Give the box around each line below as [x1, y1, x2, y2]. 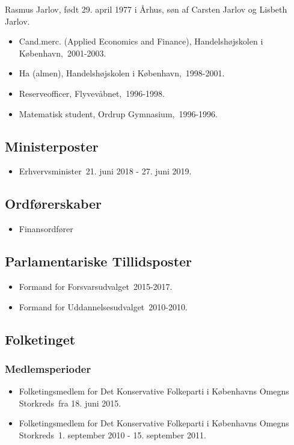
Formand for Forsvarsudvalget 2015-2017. [19, 280, 173, 292]
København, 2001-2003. [19, 46, 106, 59]
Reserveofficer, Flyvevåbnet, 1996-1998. [19, 87, 165, 99]
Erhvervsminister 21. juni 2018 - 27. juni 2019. [19, 165, 192, 177]
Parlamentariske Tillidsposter [5, 252, 192, 271]
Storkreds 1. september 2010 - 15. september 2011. [19, 428, 206, 441]
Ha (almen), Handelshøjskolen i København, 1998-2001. [19, 67, 225, 79]
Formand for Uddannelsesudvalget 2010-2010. [19, 300, 188, 313]
